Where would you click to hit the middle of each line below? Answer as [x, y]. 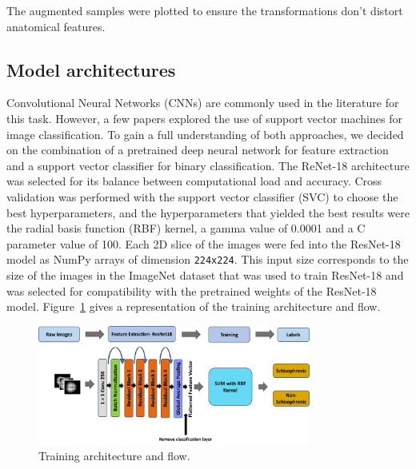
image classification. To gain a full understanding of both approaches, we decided [205, 134]
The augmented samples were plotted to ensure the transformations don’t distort [205, 10]
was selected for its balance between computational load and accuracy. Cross [194, 181]
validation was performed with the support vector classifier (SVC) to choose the [202, 196]
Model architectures [91, 69]
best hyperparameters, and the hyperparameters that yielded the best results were [208, 212]
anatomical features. [56, 26]
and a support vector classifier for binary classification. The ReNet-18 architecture [208, 165]
